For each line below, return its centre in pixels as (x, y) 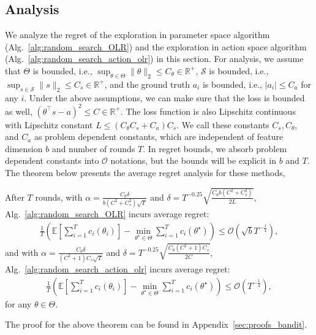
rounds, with (59, 197)
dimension (24, 148)
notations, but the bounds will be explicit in (193, 160)
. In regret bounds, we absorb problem (215, 148)
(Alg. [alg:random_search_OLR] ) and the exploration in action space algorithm (156, 46)
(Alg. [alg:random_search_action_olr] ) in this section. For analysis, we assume (154, 59)
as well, (19, 111)
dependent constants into (52, 160)
